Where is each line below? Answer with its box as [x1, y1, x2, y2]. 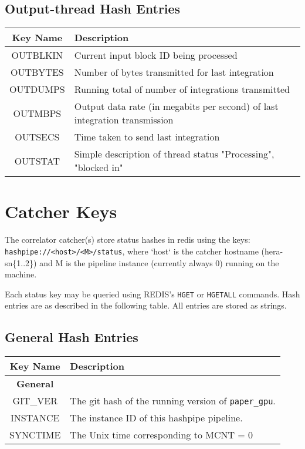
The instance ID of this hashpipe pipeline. [70, 411, 243, 425]
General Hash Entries [5, 328, 138, 346]
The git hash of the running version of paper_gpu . [70, 394, 276, 408]
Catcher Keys [5, 199, 117, 223]
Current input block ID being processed [74, 48, 238, 62]
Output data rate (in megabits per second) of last [74, 99, 279, 113]
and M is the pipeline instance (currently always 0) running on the [39, 256, 279, 269]
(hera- [261, 244, 283, 257]
